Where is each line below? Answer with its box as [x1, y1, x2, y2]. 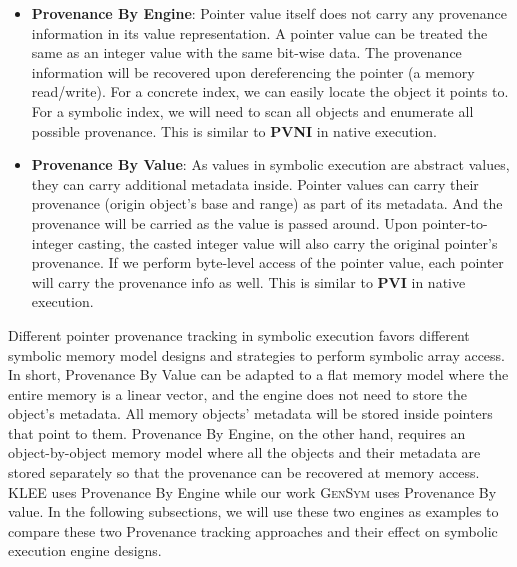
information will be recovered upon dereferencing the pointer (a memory [31, 61, 475, 82]
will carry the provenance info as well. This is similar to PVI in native [31, 271, 466, 292]
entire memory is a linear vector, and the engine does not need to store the [8, 383, 467, 404]
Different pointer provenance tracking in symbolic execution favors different [8, 324, 470, 345]
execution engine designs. [8, 540, 162, 561]
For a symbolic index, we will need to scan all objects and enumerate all [31, 100, 474, 121]
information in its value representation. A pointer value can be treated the [31, 22, 488, 43]
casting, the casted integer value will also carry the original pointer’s [78, 232, 498, 253]
